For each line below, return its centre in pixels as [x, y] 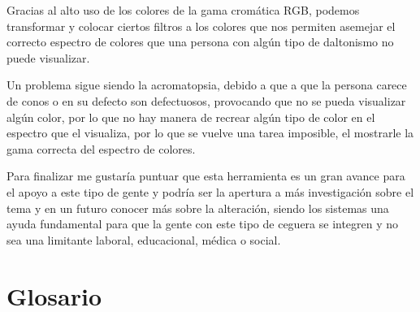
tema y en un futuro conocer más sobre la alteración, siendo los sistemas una [198, 208]
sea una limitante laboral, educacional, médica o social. [144, 239]
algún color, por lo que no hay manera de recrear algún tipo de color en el [191, 117]
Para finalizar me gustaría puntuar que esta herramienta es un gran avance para [206, 176]
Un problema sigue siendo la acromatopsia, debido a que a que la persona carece [207, 85]
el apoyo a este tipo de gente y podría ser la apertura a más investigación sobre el [210, 191]
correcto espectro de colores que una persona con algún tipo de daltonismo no [200, 42]
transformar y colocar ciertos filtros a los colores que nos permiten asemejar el [201, 26]
